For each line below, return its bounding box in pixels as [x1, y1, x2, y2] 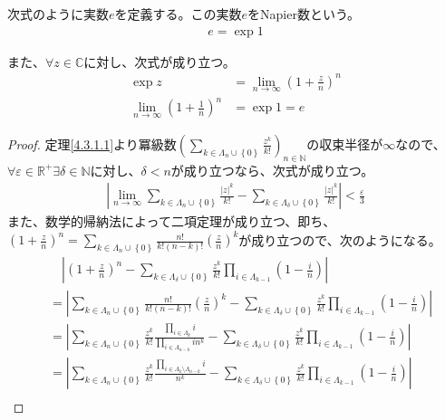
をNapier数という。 [247, 5, 361, 23]
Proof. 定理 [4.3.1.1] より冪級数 [7, 134, 177, 153]
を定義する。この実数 [114, 5, 242, 23]
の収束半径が [306, 134, 383, 153]
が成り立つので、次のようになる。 [238, 230, 441, 249]
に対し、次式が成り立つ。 [83, 52, 236, 71]
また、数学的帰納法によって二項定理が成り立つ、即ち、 [7, 212, 336, 231]
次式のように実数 [7, 5, 109, 23]
